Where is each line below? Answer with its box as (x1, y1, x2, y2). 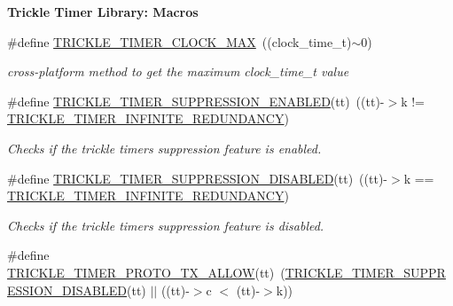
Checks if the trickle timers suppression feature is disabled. (7, 216, 324, 234)
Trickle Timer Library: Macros (7, 3, 199, 20)
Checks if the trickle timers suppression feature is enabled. (7, 138, 322, 157)
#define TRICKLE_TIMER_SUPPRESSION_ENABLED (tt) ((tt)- (7, 91, 385, 110)
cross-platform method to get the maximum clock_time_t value (7, 62, 349, 81)
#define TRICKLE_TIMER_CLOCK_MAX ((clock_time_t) (7, 32, 352, 51)
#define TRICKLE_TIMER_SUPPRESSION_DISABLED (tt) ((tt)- (7, 169, 388, 187)
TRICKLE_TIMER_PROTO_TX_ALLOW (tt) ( (7, 263, 285, 281)
